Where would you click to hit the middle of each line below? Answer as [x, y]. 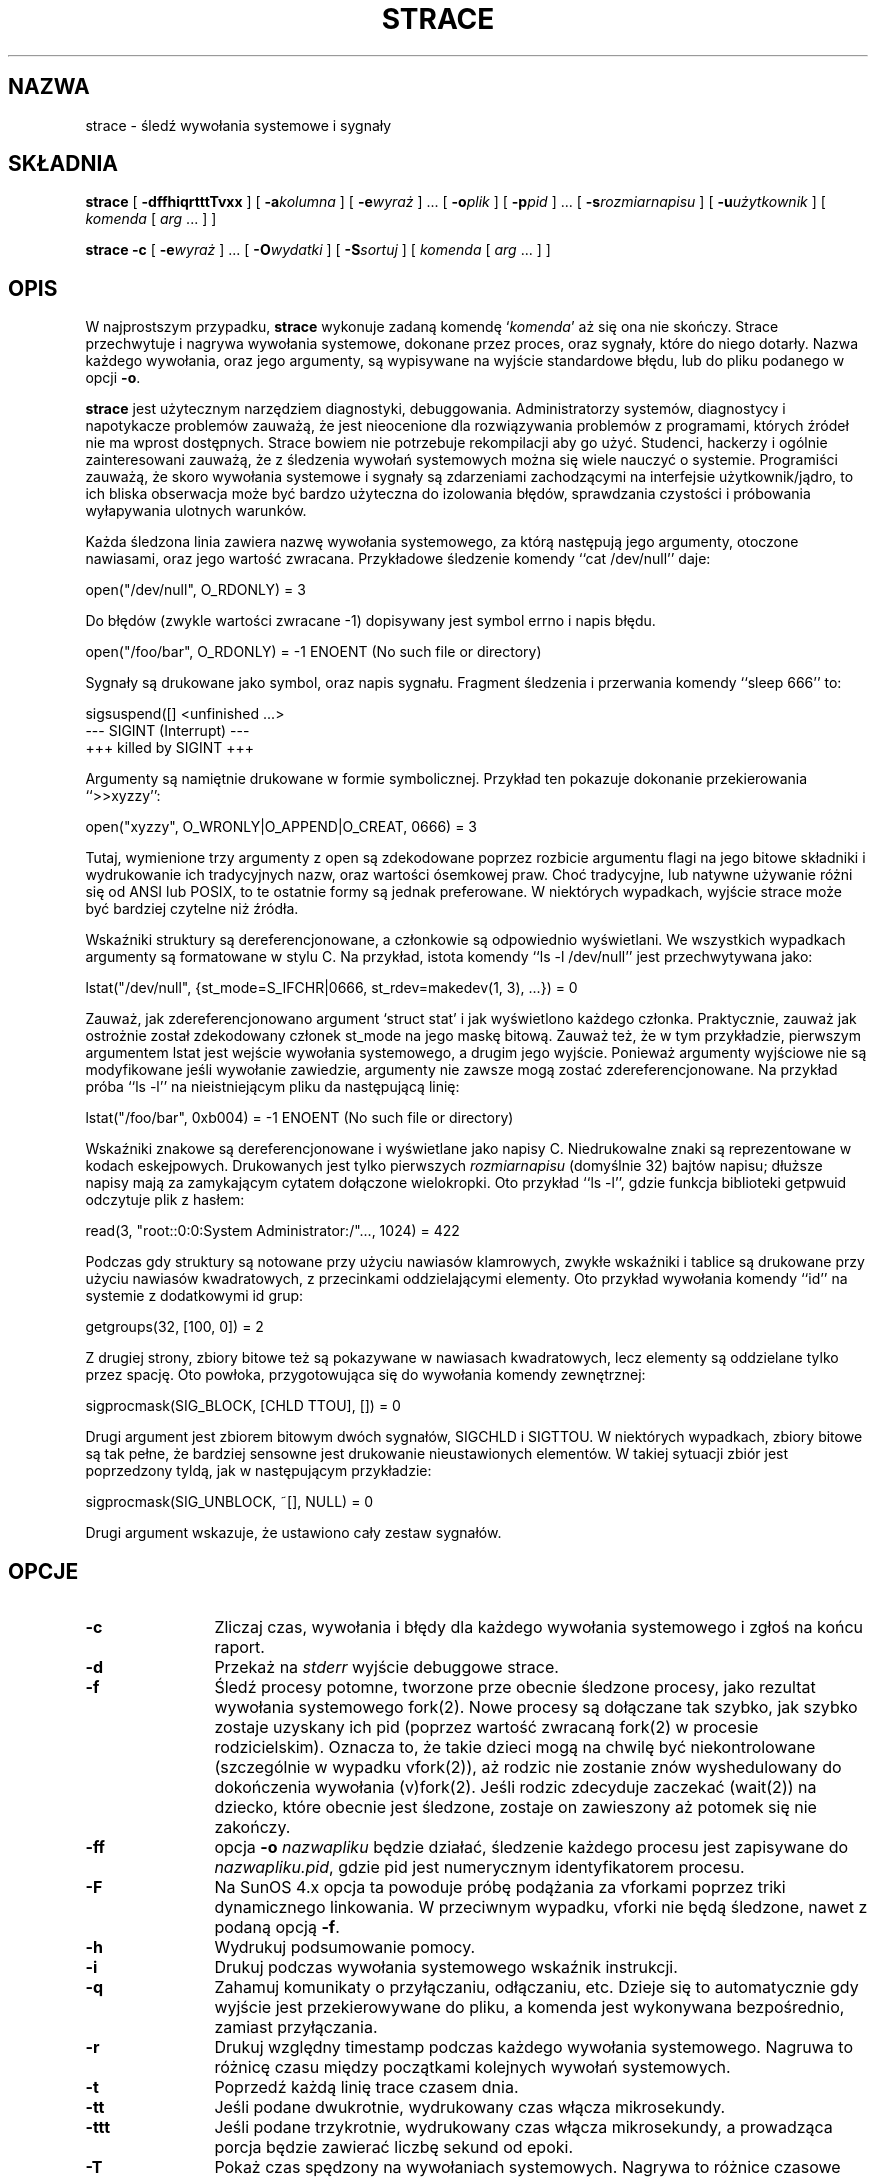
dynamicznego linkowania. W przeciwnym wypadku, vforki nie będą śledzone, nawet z [541, 1907]
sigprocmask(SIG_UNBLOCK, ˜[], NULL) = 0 [229, 1502]
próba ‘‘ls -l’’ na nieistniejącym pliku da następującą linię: [272, 1087]
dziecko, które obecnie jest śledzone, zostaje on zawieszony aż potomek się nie [515, 1807]
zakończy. [252, 1827]
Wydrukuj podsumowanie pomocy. [345, 1947]
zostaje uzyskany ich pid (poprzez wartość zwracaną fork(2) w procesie [486, 1727]
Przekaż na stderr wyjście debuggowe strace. [386, 1667]
